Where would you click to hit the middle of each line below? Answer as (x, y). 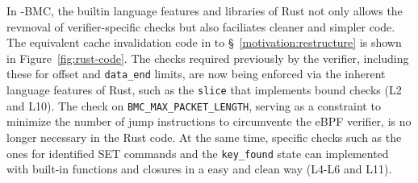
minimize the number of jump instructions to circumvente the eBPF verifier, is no (209, 121)
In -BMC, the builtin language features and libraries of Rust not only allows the (205, 10)
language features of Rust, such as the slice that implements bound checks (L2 (204, 90)
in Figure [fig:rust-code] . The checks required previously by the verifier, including (208, 58)
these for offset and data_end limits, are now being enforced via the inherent (196, 74)
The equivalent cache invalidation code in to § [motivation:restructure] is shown (204, 42)
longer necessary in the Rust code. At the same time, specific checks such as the (204, 137)
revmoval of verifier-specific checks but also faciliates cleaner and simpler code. (201, 26)
